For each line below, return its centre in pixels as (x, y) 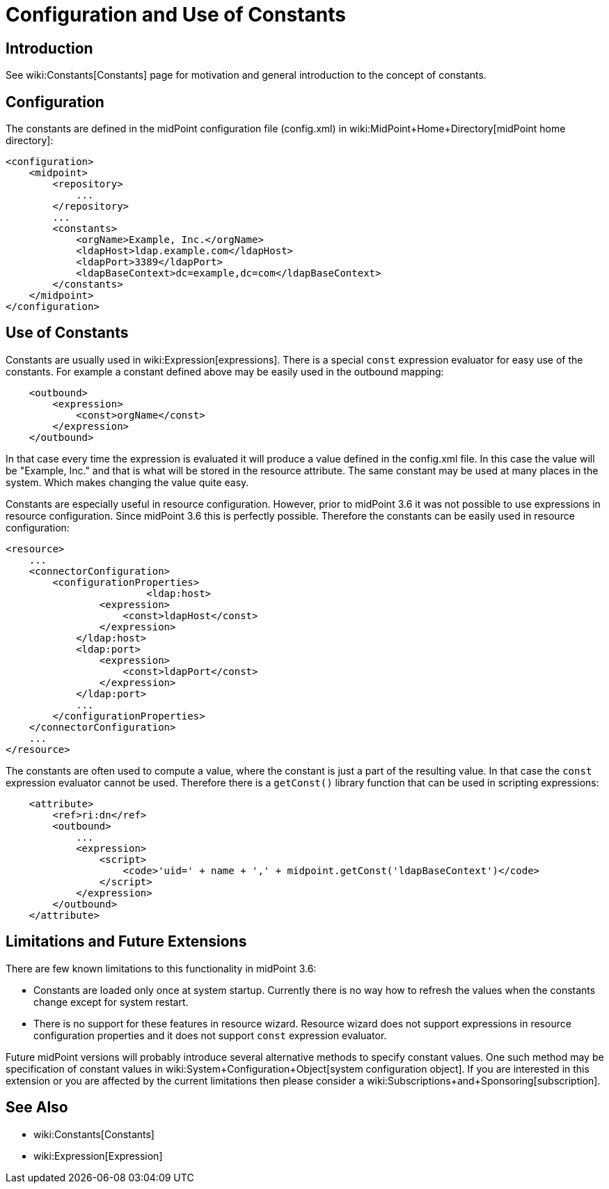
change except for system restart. (111, 1002)
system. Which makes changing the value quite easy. (127, 482)
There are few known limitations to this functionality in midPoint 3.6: (161, 968)
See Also (37, 1108)
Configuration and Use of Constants (176, 15)
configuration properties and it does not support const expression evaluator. (210, 1035)
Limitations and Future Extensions (126, 942)
